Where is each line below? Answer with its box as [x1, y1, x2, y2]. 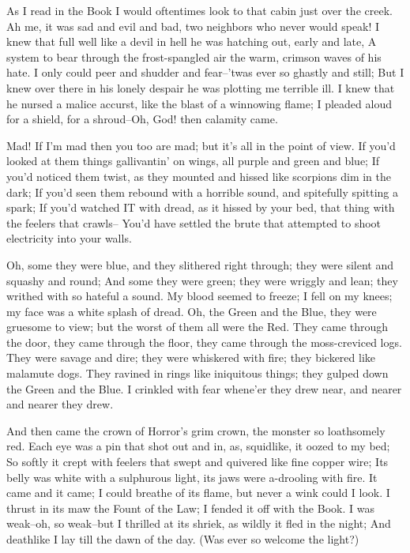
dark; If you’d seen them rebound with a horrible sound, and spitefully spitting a [6, 183, 398, 200]
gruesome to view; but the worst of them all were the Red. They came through [6, 318, 389, 335]
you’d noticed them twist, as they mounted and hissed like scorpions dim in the [6, 167, 391, 184]
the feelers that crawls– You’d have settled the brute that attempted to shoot [6, 214, 382, 231]
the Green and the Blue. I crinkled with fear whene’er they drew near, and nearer [6, 380, 402, 397]
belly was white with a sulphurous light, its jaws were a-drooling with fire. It [6, 468, 378, 485]
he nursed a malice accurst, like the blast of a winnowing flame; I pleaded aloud [6, 95, 392, 111]
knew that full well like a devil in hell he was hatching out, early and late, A [6, 33, 377, 50]
